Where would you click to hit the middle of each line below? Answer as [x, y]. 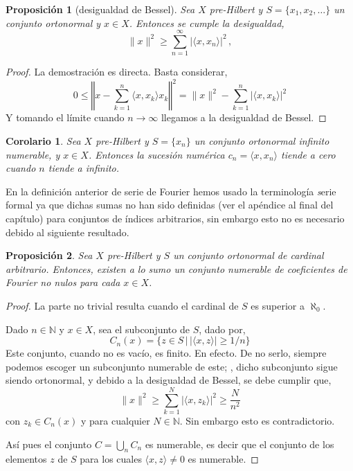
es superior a [278, 305]
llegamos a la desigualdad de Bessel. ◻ [244, 117]
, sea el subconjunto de [141, 329]
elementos [26, 459]
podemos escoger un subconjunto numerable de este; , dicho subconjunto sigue [172, 366]
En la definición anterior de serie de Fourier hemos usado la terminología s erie [171, 191]
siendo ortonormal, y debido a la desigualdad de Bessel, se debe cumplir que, [169, 380]
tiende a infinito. [84, 168]
